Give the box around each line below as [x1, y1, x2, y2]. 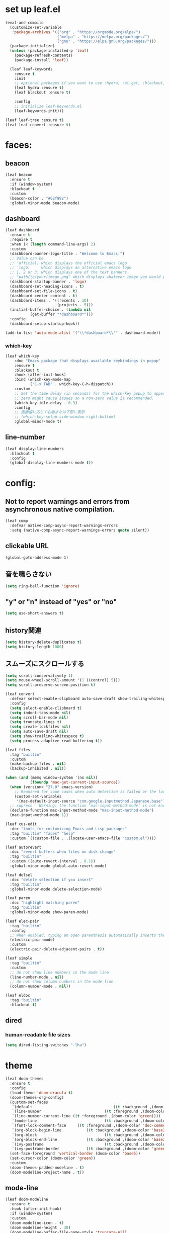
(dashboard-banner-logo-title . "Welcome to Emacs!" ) [10, 251, 125, 256]
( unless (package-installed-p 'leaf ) [10, 48, 89, 53]
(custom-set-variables [14, 794, 62, 799]
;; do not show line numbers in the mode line [10, 970, 109, 975]
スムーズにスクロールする [5, 660, 84, 668]
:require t [10, 237, 33, 242]
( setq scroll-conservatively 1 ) [5, 673, 73, 678]
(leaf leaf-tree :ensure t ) [5, 117, 64, 123]
